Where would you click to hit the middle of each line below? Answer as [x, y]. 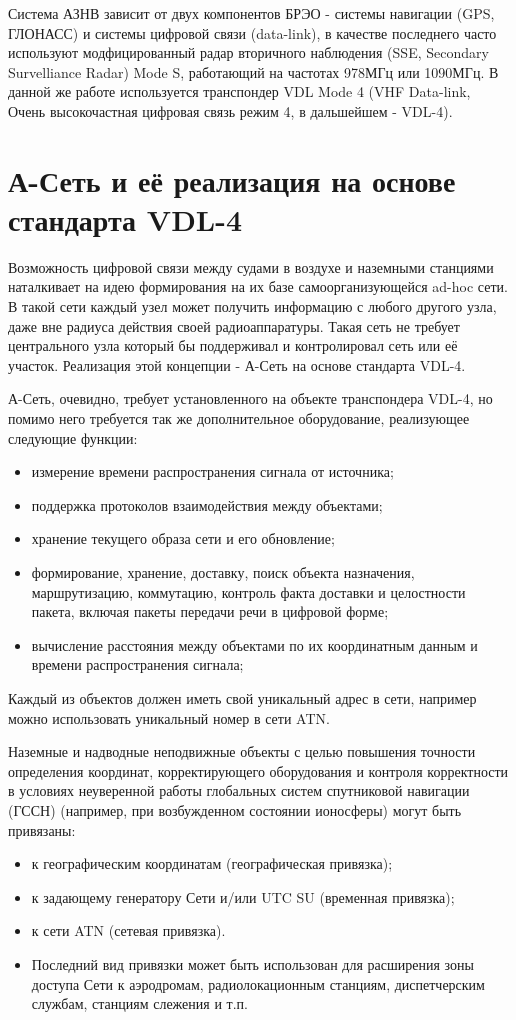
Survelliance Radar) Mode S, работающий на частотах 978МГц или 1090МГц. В [253, 71]
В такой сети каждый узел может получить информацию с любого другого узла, [252, 306]
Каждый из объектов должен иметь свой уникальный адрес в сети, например [242, 697]
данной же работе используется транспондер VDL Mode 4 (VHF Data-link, [239, 91]
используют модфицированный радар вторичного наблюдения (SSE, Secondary [248, 52]
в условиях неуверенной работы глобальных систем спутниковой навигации [239, 790]
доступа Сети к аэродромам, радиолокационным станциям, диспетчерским [258, 983]
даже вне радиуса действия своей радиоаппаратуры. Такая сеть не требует [234, 325]
